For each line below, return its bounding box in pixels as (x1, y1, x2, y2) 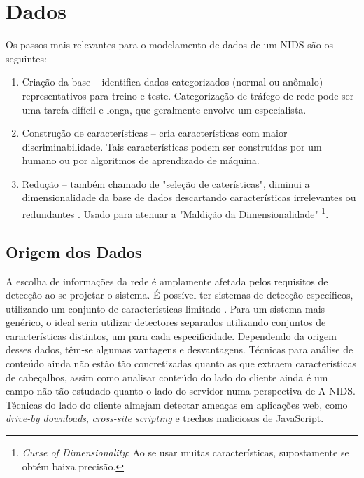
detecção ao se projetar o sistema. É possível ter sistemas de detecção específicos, (6, 287, 353, 302)
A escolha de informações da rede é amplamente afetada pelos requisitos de (6, 273, 328, 288)
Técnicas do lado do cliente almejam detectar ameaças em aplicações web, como (6, 397, 348, 411)
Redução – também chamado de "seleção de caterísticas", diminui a (22, 176, 310, 191)
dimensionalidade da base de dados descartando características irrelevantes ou (22, 190, 356, 205)
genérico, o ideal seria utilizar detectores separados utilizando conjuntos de (6, 315, 326, 329)
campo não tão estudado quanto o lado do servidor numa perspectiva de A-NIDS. (6, 383, 356, 398)
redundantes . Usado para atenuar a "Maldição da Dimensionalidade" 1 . (22, 205, 329, 221)
